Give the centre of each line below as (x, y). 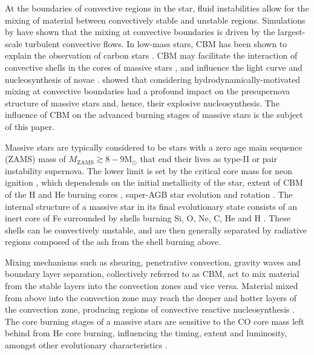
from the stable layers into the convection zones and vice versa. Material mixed (152, 286)
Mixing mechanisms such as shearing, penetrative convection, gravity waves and (153, 262)
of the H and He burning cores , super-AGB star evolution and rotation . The (149, 194)
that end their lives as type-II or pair (208, 159)
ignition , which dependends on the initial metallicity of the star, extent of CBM (154, 182)
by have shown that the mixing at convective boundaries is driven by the (140, 32)
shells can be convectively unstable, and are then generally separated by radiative (156, 230)
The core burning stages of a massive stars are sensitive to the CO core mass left (155, 321)
